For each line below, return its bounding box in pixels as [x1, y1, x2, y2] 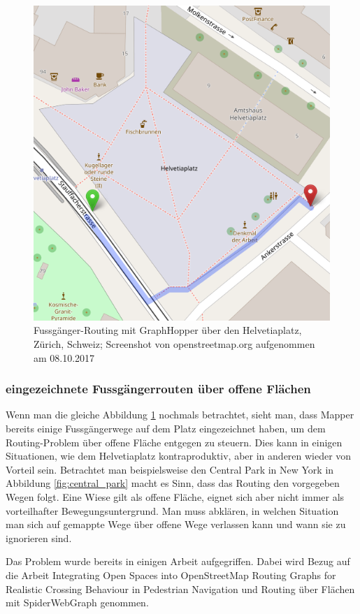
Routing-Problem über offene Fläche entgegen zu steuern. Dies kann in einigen [6, 434, 343, 449]
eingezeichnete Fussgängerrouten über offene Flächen [6, 380, 311, 397]
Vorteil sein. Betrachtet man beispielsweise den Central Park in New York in [6, 462, 334, 476]
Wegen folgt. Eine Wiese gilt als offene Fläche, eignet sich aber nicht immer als [6, 490, 345, 504]
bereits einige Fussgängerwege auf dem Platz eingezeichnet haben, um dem [6, 421, 326, 436]
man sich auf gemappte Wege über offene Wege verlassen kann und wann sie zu [6, 517, 346, 532]
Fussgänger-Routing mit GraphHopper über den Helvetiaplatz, [34, 323, 302, 337]
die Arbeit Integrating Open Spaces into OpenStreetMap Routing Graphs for [6, 568, 336, 583]
